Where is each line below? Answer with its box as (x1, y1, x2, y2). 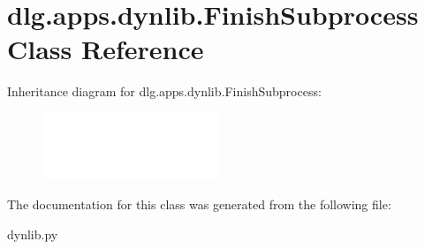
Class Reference (7, 31, 204, 67)
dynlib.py (7, 224, 58, 243)
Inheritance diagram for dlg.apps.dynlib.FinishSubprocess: (7, 82, 322, 101)
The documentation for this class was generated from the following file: (7, 195, 391, 214)
